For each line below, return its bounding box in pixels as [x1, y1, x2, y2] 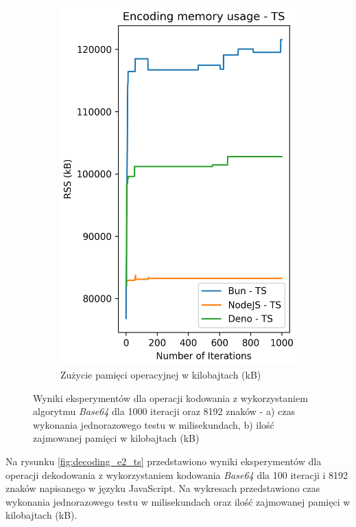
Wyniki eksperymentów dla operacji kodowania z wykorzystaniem [33, 390, 308, 405]
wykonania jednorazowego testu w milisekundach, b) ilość [33, 417, 274, 431]
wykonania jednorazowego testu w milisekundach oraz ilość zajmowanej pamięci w [5, 494, 351, 508]
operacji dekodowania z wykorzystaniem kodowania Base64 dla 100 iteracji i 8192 [5, 467, 348, 482]
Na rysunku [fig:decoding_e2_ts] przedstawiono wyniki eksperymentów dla [5, 453, 322, 468]
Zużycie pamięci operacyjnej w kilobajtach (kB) [60, 368, 261, 381]
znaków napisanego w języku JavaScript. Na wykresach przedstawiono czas [5, 481, 320, 495]
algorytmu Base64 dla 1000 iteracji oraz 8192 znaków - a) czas [33, 404, 295, 418]
